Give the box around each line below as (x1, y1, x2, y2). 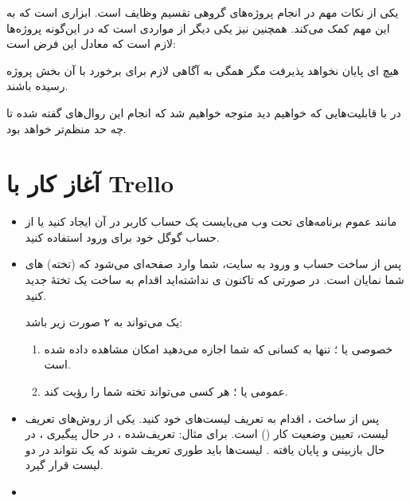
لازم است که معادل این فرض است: (6, 35, 176, 52)
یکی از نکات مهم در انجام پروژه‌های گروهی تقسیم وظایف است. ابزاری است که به (6, 4, 399, 20)
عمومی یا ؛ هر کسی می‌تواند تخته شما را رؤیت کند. (44, 383, 288, 400)
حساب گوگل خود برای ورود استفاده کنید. (25, 228, 220, 245)
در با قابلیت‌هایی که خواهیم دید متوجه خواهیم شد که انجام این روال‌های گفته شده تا (6, 104, 401, 120)
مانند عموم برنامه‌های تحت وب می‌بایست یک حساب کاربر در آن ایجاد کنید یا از (25, 213, 397, 230)
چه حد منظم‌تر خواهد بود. (6, 120, 127, 136)
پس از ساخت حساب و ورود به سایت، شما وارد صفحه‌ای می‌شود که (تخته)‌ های (25, 255, 402, 272)
